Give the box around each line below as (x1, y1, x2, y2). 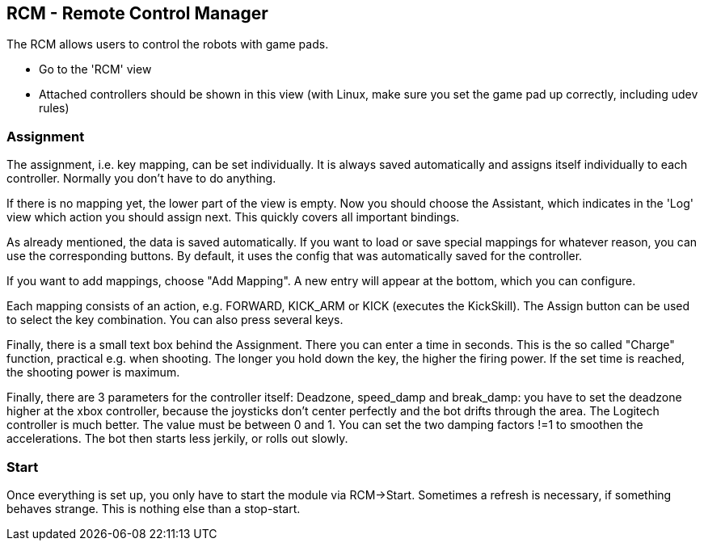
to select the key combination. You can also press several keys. (6, 313, 344, 327)
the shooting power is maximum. (6, 365, 180, 380)
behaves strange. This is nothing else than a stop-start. (6, 501, 301, 515)
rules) (39, 101, 70, 116)
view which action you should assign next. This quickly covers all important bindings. (6, 210, 460, 225)
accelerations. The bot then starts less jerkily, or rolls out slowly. (6, 431, 348, 446)
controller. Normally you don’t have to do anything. (6, 171, 276, 186)
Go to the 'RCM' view (39, 62, 152, 77)
